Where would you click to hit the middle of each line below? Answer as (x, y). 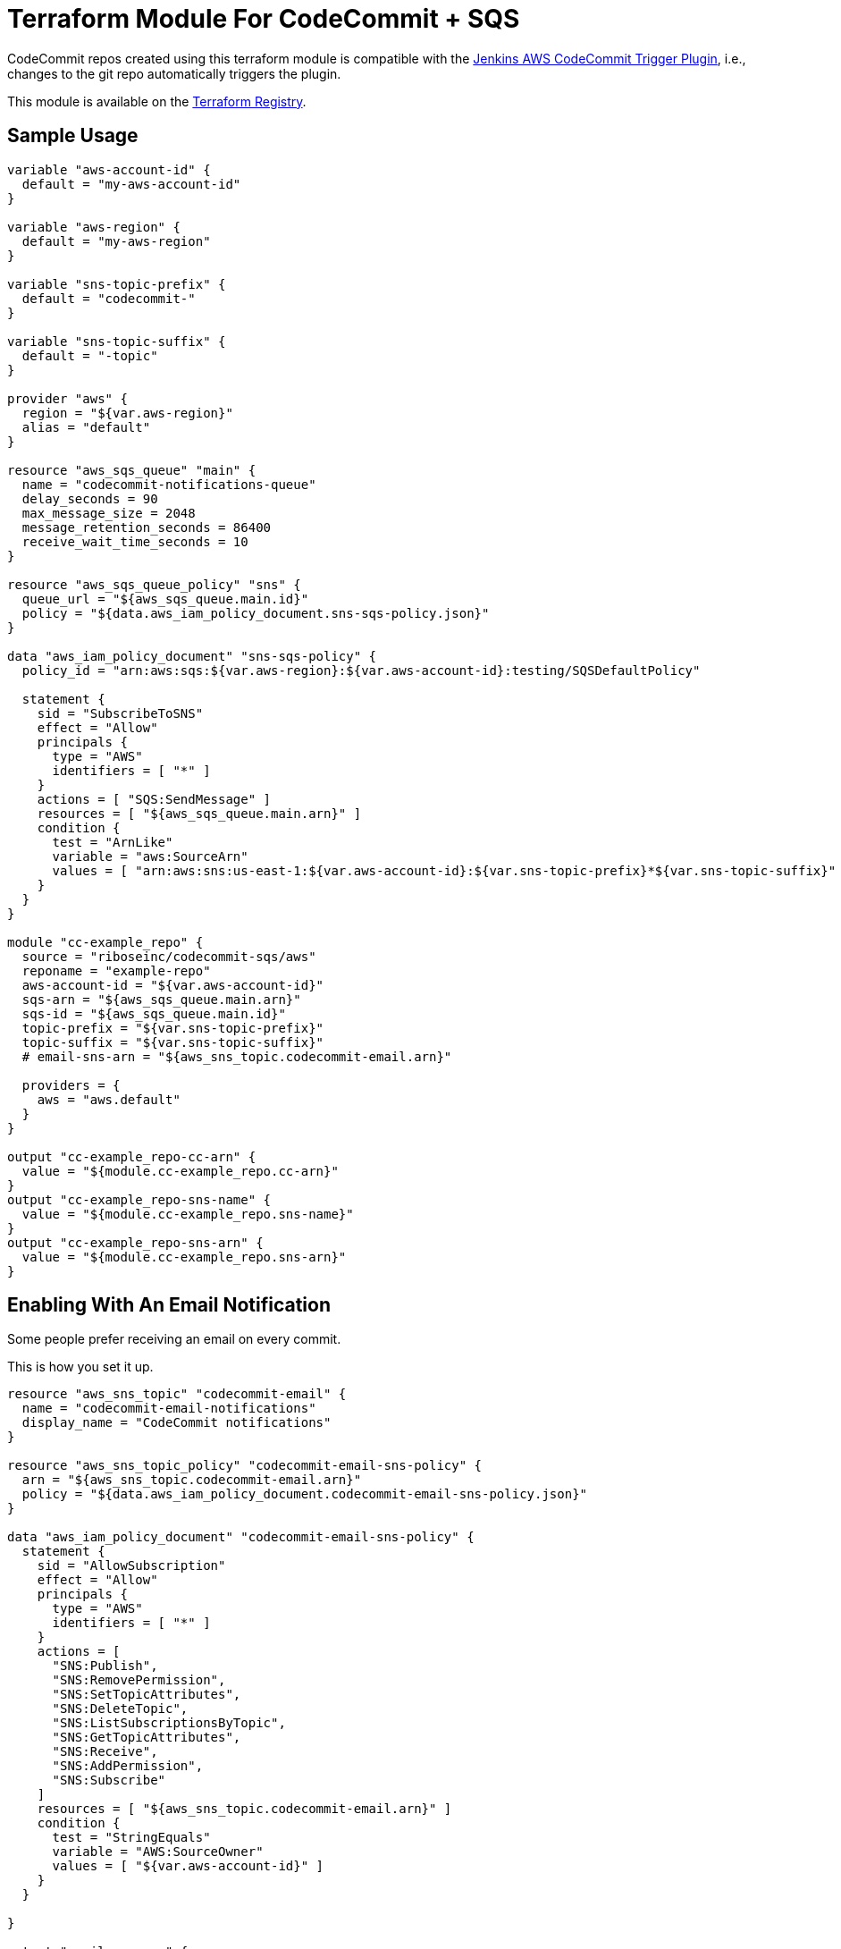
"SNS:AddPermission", (128, 1766)
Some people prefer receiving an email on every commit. (174, 1339)
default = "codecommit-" (109, 298)
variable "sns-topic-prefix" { (117, 284)
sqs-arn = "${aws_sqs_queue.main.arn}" (161, 999)
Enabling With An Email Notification (169, 1305)
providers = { (71, 1085)
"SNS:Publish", (105, 1666)
